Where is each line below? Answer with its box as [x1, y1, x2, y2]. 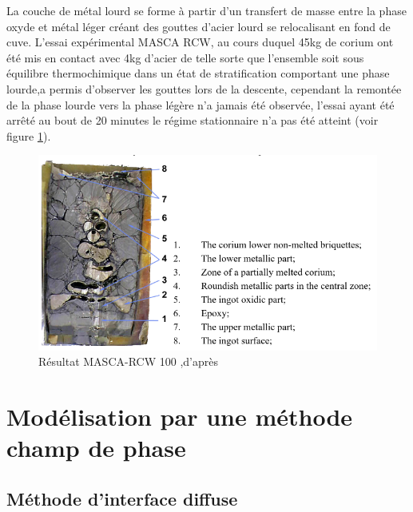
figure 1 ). [6, 127, 51, 144]
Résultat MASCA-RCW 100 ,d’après [38, 353, 218, 370]
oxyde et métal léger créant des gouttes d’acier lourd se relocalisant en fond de [6, 18, 391, 34]
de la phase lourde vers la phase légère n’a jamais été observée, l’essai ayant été [6, 96, 395, 113]
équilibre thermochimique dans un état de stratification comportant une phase [6, 65, 390, 81]
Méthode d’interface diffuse [6, 486, 238, 510]
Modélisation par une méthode [6, 400, 353, 433]
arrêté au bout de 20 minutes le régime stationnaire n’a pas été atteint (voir [6, 112, 379, 129]
